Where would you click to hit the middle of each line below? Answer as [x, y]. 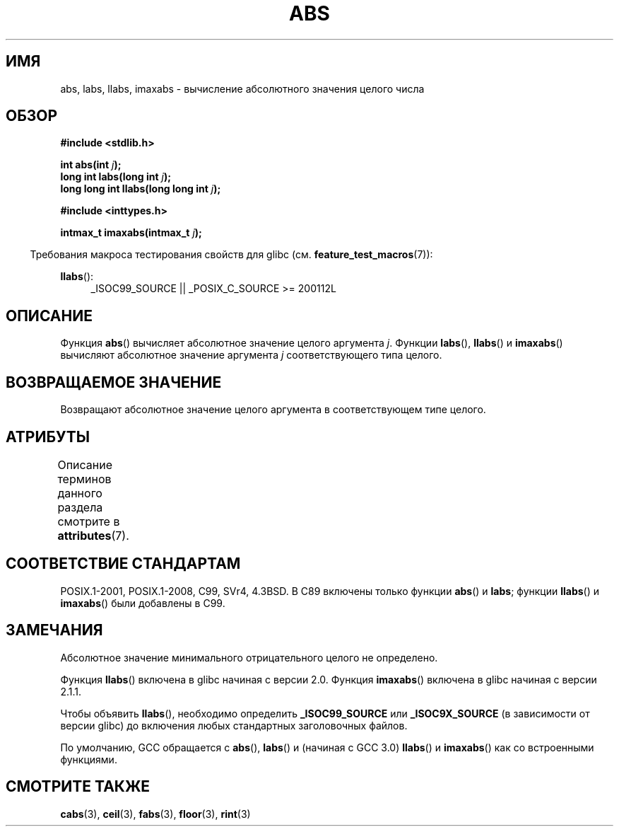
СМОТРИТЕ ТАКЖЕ [78, 787]
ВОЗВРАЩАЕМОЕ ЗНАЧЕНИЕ [114, 382]
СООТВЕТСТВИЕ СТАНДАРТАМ [123, 564]
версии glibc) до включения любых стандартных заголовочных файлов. [234, 725]
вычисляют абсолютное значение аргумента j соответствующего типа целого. [251, 355]
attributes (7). [93, 535]
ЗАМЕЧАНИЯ [54, 630]
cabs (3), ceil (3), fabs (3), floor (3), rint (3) [155, 814]
